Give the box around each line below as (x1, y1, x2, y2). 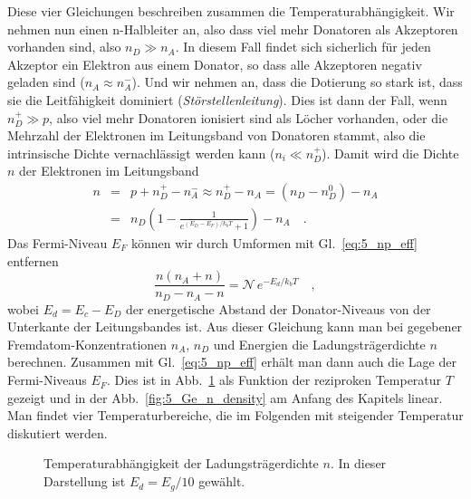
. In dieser (330, 454, 387, 473)
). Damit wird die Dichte (322, 143, 459, 162)
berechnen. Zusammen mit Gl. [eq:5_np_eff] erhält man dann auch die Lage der (7, 352, 457, 371)
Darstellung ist (43, 472, 126, 491)
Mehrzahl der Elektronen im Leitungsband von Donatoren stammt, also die (7, 126, 426, 145)
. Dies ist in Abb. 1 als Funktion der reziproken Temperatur (106, 370, 442, 389)
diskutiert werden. (7, 423, 108, 442)
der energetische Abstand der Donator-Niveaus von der (125, 299, 431, 318)
